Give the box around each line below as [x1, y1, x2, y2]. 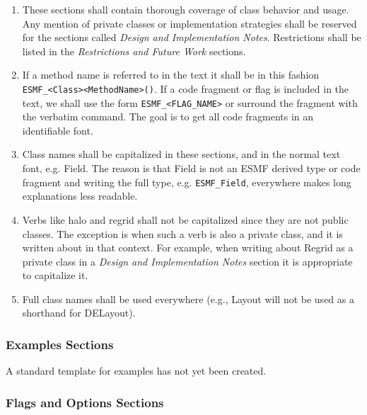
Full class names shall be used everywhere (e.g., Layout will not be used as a [22, 291, 354, 306]
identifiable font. [22, 123, 93, 137]
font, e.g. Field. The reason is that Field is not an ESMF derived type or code [22, 161, 361, 176]
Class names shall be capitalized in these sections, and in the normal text [22, 147, 341, 161]
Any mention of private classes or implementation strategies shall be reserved [22, 16, 357, 30]
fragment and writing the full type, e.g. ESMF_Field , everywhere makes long [22, 174, 351, 189]
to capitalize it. [22, 268, 88, 283]
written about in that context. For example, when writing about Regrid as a [22, 240, 354, 255]
